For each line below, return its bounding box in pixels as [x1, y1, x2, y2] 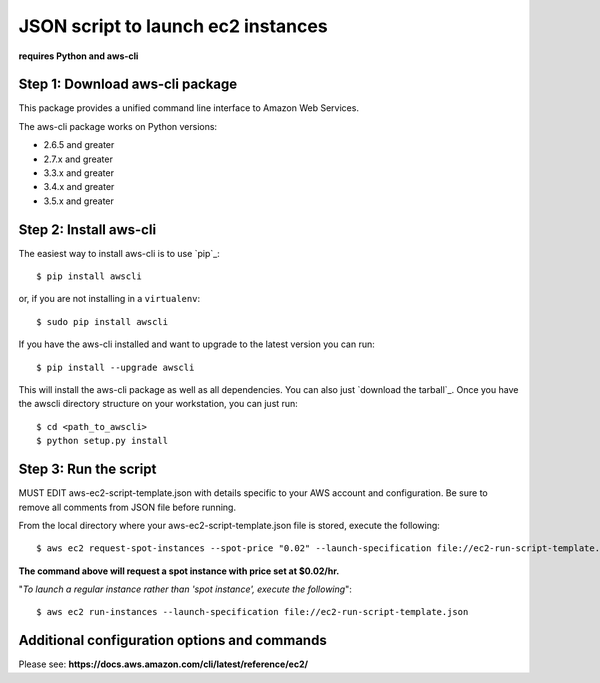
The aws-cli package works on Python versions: [18, 120, 218, 132]
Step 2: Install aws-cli [18, 221, 157, 238]
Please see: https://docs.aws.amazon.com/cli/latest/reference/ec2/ [18, 658, 309, 670]
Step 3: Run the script [18, 461, 157, 478]
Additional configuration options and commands [18, 632, 327, 649]
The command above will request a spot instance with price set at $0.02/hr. [18, 565, 340, 577]
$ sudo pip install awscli [36, 316, 169, 327]
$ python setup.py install [36, 435, 169, 447]
